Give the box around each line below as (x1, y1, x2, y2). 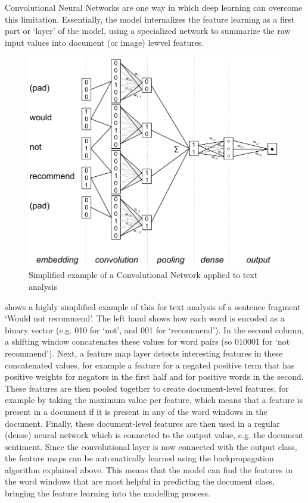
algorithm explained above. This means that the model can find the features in (5, 463, 293, 476)
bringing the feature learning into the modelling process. (5, 487, 210, 499)
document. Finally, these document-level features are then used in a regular (5, 417, 280, 429)
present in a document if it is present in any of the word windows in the (5, 405, 267, 417)
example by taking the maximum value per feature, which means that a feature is (5, 393, 303, 406)
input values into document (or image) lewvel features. (5, 36, 204, 48)
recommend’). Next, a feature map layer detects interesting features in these (5, 346, 283, 359)
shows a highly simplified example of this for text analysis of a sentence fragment (5, 300, 301, 313)
